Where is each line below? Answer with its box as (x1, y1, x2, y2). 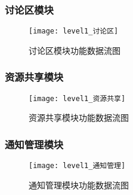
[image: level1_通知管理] (29, 162, 126, 170)
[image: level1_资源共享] (29, 94, 126, 103)
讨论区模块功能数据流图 (29, 44, 120, 56)
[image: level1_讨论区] (29, 27, 119, 36)
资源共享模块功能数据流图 (29, 111, 129, 124)
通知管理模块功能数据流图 (29, 178, 129, 191)
